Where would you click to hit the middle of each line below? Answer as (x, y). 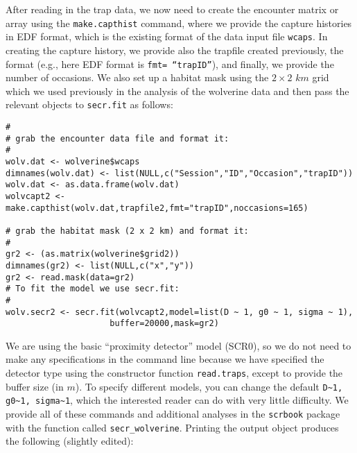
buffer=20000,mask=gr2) (164, 324)
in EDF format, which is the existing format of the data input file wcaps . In (167, 36)
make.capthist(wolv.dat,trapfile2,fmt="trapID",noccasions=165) (157, 208)
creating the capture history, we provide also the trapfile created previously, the (175, 50)
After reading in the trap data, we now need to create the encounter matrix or (172, 9)
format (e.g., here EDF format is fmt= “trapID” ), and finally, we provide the (170, 63)
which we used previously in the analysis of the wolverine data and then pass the (177, 91)
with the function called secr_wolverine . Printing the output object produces (172, 427)
